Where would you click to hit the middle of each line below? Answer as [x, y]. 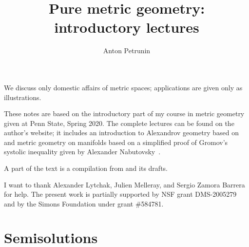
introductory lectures [127, 27]
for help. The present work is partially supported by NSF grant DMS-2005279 [120, 194]
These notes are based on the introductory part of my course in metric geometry [124, 113]
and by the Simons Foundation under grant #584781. [84, 203]
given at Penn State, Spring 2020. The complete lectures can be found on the [119, 123]
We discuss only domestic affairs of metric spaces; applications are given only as [123, 87]
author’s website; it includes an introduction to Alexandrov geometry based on [121, 133]
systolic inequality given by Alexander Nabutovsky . [82, 152]
